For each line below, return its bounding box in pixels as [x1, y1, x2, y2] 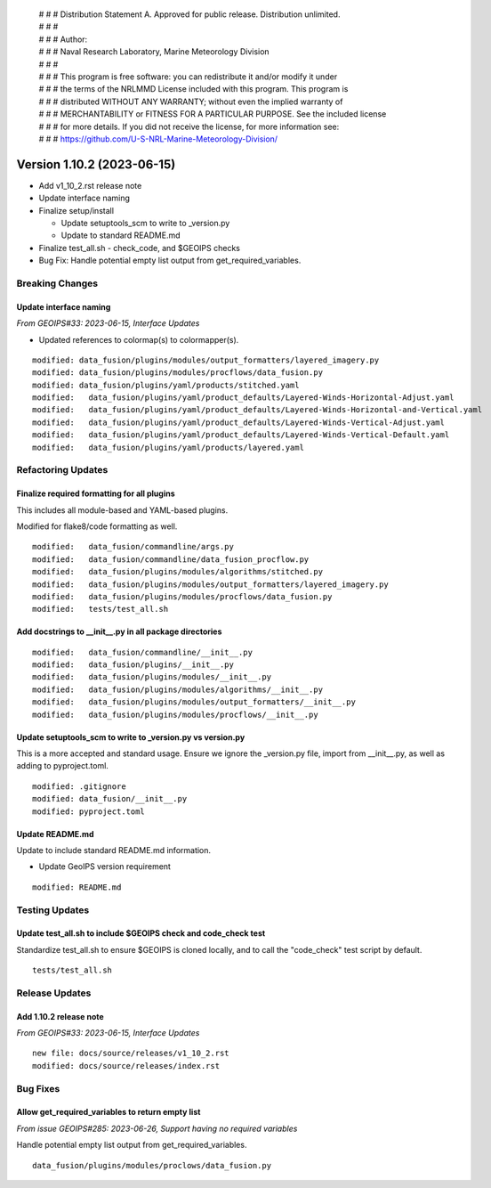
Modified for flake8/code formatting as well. [16, 521, 178, 532]
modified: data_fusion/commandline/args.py [32, 541, 235, 552]
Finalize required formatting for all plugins [16, 488, 175, 499]
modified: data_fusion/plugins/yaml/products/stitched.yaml [32, 379, 300, 390]
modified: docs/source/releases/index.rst [32, 1061, 221, 1070]
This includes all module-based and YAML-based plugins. [16, 504, 229, 516]
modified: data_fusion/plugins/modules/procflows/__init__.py [32, 709, 319, 720]
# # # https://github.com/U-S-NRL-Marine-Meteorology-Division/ [38, 134, 278, 144]
